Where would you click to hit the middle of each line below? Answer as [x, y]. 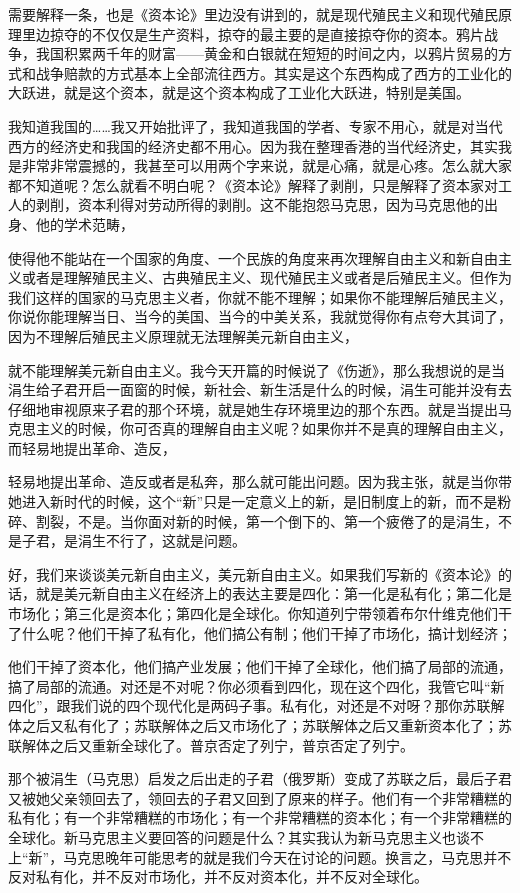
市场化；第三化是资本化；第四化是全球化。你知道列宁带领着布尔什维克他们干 [260, 613]
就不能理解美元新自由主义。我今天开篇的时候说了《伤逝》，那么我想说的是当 [256, 369]
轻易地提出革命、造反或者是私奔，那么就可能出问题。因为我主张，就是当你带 [260, 481]
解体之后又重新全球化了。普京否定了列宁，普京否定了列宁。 [217, 744]
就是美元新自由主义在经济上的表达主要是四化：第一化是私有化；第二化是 [273, 593]
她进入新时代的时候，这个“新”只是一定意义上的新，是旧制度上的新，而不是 [253, 501]
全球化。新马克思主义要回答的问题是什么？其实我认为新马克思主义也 [232, 836]
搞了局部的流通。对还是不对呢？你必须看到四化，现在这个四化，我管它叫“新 [256, 685]
